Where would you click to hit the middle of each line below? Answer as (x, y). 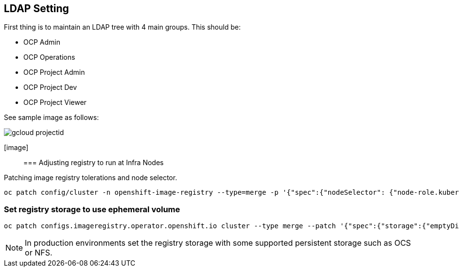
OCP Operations (49, 57)
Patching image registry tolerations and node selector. (91, 178)
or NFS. (39, 253)
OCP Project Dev (50, 87)
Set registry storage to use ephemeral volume (92, 209)
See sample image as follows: (52, 118)
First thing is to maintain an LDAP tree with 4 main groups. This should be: (122, 27)
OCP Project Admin (54, 72)
